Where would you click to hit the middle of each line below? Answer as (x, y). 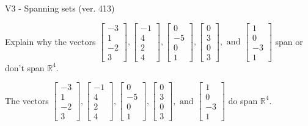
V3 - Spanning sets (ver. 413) (60, 8)
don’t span (25, 67)
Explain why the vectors (50, 41)
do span (243, 100)
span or (289, 41)
